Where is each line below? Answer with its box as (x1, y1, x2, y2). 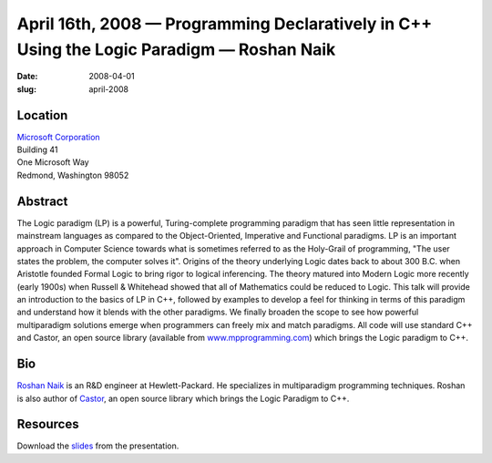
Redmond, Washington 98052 (16, 170, 129, 180)
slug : (16, 83, 36, 95)
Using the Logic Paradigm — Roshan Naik (16, 39, 336, 59)
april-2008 (88, 83, 129, 95)
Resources (16, 417, 79, 432)
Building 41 (16, 144, 58, 155)
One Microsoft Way (16, 157, 90, 168)
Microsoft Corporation (16, 131, 100, 142)
